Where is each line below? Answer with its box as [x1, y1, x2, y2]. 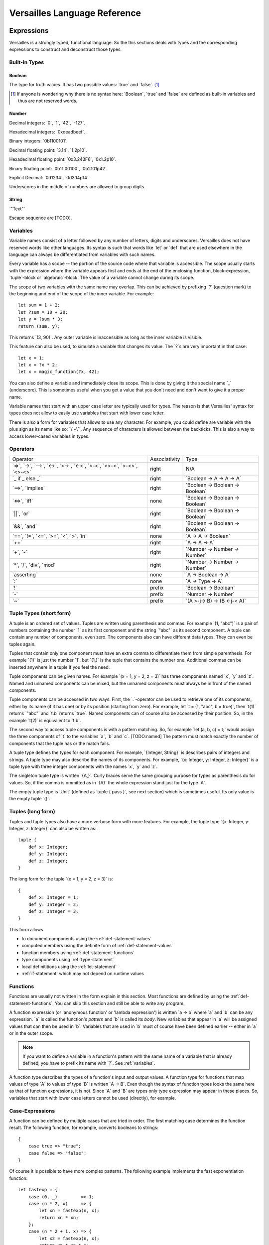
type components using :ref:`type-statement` [21, 957, 115, 963]
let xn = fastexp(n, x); [39, 1208, 100, 1214]
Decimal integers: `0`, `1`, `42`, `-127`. [9, 120, 86, 125]
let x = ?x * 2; [18, 362, 58, 368]
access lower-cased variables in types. [9, 433, 90, 439]
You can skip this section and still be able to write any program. [55, 1000, 185, 1006]
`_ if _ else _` [12, 475, 41, 482]
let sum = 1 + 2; [18, 302, 60, 308]
